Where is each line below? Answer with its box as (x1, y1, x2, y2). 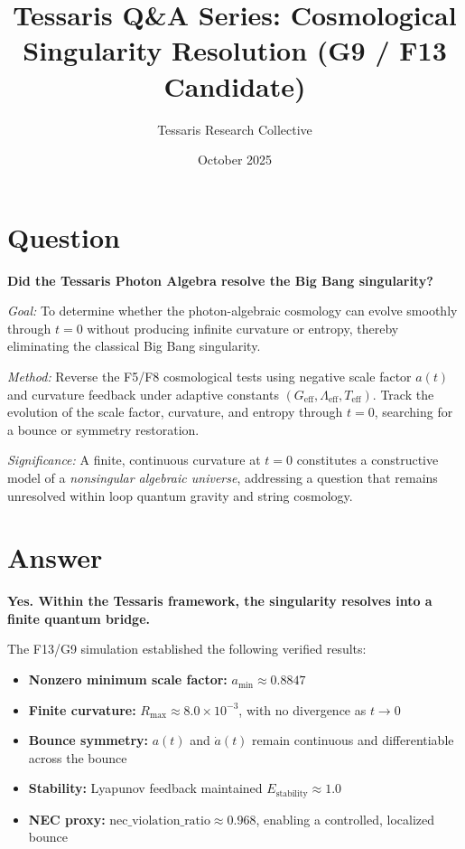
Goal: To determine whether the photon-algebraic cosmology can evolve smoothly (7, 301, 458, 320)
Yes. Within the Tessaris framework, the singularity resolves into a (7, 591, 432, 610)
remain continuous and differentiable (252, 731, 454, 750)
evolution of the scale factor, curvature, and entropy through (7, 402, 343, 421)
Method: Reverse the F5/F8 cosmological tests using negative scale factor (7, 367, 412, 385)
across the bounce (28, 748, 127, 767)
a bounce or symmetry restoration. (7, 420, 200, 439)
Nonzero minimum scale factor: (28, 670, 228, 689)
